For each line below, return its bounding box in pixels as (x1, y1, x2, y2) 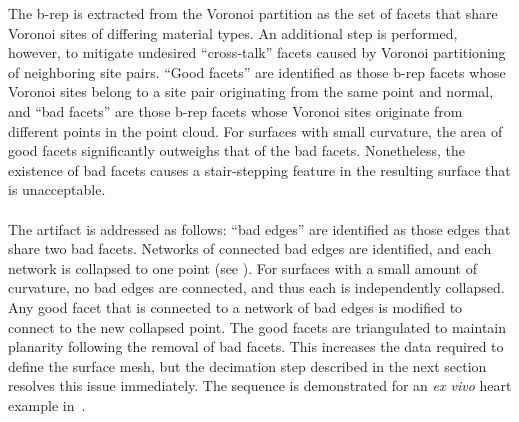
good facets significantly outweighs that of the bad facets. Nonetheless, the (8, 140, 466, 161)
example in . (8, 394, 86, 415)
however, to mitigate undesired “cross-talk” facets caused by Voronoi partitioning (8, 42, 506, 63)
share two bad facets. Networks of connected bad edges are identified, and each (8, 238, 492, 259)
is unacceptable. (8, 179, 106, 200)
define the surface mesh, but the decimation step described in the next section (8, 355, 487, 376)
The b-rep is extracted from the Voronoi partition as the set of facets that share (8, 3, 498, 23)
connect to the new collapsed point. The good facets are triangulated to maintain (8, 316, 507, 337)
